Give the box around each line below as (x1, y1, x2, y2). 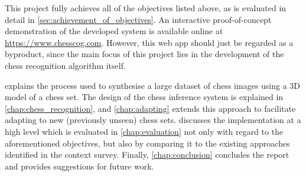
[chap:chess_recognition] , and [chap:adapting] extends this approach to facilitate (5, 102, 296, 114)
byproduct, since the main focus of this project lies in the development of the (5, 48, 284, 60)
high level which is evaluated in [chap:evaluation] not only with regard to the (5, 125, 284, 137)
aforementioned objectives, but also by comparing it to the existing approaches (5, 137, 290, 149)
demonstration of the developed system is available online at (5, 25, 223, 37)
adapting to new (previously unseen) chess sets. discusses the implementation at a (5, 114, 301, 126)
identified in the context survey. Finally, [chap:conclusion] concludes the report (5, 148, 289, 161)
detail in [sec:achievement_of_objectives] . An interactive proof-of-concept (5, 13, 272, 25)
